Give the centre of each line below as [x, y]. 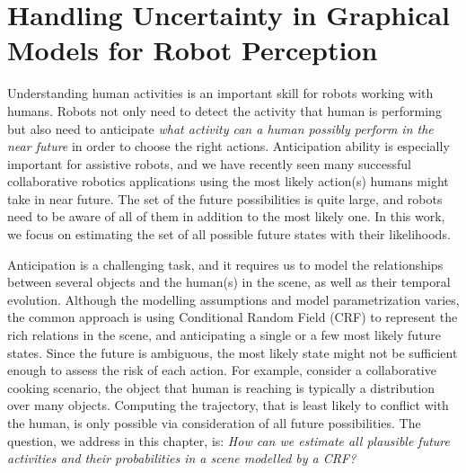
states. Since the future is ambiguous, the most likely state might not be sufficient [233, 352]
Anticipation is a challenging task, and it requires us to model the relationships [225, 264]
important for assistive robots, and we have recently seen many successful [209, 163]
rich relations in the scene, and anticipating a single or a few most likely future [224, 335]
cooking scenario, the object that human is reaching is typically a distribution [221, 387]
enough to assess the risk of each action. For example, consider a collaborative [222, 370]
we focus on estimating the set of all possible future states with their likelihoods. [229, 234]
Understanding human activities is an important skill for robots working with [220, 93]
